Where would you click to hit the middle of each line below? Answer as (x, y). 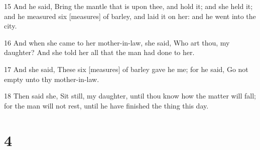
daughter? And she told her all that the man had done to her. (99, 52)
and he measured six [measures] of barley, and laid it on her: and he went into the (130, 16)
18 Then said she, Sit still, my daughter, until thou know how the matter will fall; (130, 96)
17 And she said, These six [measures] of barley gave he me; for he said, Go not (126, 69)
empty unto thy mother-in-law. (52, 79)
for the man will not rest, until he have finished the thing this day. (106, 105)
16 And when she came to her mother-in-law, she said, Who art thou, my (117, 42)
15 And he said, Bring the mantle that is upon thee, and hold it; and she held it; (128, 6)
